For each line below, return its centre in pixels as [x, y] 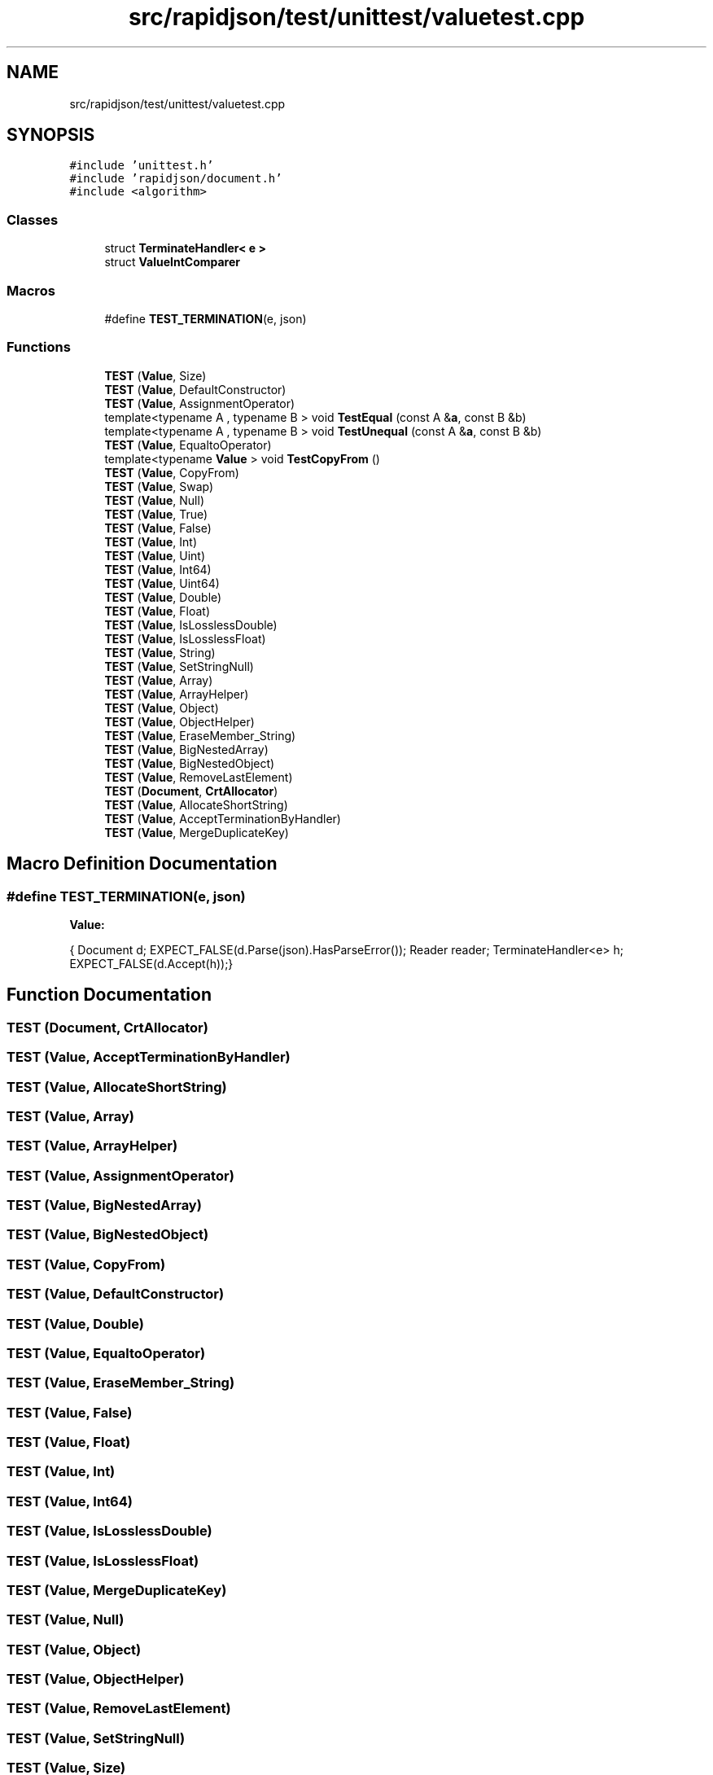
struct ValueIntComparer [173, 262]
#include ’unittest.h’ [142, 166]
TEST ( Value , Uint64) [162, 583]
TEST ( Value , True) [156, 514]
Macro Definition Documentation [142, 864]
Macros [31, 290]
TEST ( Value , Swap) [159, 486]
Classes [33, 219]
